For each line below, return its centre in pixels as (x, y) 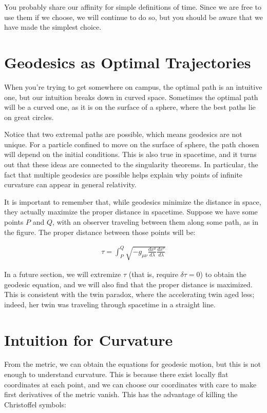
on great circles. (29, 117)
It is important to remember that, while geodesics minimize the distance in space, (133, 201)
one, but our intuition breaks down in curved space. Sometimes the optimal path (131, 97)
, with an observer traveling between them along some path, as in (155, 222)
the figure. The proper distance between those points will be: (100, 232)
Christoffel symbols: (35, 404)
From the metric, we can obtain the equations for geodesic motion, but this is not (132, 364)
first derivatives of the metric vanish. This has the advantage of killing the (121, 394)
